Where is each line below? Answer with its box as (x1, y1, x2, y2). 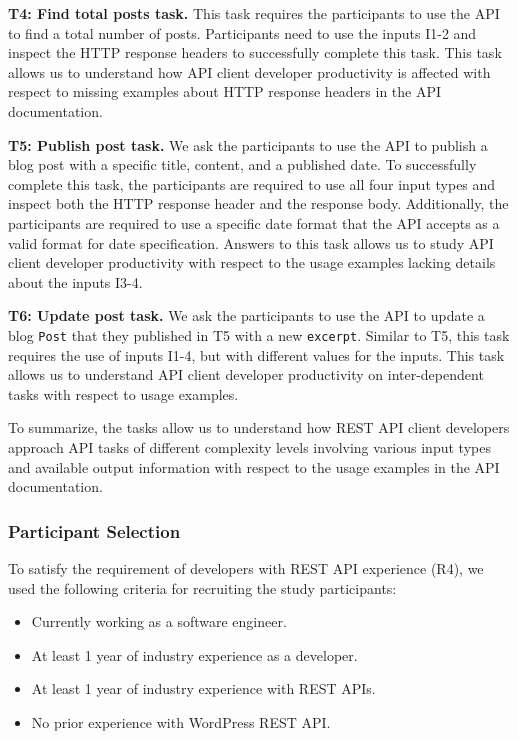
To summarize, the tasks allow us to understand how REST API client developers (8, 417, 510, 438)
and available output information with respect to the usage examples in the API (8, 456, 500, 477)
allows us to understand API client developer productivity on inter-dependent (8, 364, 484, 385)
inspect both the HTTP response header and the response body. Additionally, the (8, 193, 509, 214)
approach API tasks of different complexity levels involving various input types (8, 436, 491, 457)
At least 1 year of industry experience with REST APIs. (31, 678, 376, 699)
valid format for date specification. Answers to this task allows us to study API (8, 232, 494, 253)
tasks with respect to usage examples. (8, 383, 239, 404)
